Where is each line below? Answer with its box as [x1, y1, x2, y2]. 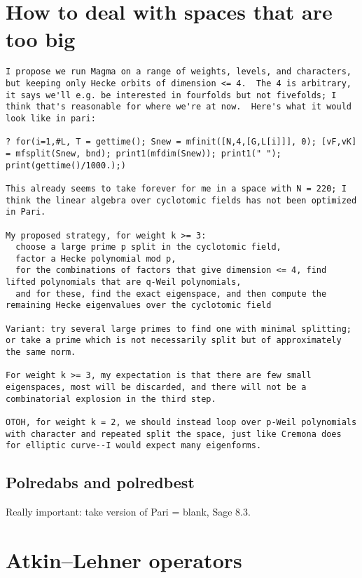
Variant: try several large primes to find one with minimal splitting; [6, 323, 351, 334]
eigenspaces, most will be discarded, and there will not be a [6, 382, 307, 393]
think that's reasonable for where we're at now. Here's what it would [6, 102, 351, 112]
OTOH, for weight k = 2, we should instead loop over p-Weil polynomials [6, 417, 357, 427]
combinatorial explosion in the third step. [6, 394, 216, 404]
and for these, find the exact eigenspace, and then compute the [15, 288, 327, 299]
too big [6, 25, 76, 53]
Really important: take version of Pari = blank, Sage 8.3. [6, 504, 251, 519]
